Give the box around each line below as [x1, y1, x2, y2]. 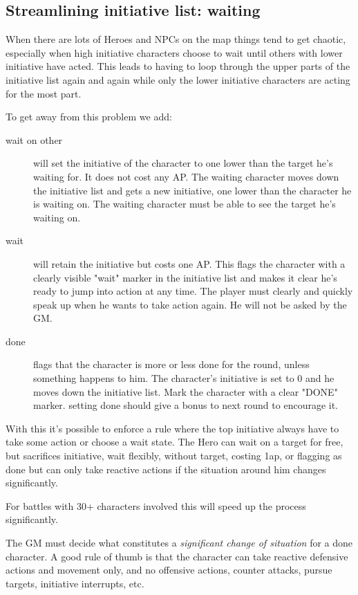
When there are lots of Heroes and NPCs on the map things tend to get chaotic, [6, 32, 346, 46]
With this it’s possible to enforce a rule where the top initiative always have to [6, 421, 339, 435]
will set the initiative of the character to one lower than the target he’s [33, 156, 333, 170]
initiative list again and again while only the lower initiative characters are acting [6, 72, 350, 86]
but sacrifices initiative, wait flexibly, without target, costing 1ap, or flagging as [6, 448, 342, 463]
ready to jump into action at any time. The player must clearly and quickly [33, 284, 353, 298]
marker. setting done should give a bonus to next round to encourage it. [33, 398, 339, 412]
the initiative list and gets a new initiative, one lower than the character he [33, 183, 352, 197]
